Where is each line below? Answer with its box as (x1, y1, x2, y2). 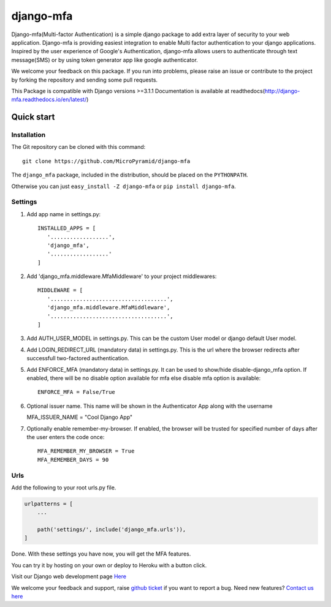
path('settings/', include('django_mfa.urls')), (37, 526, 186, 533)
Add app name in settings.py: (26, 210, 101, 217)
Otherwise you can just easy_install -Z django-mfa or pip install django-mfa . (11, 183, 236, 190)
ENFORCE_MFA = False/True (37, 389, 116, 396)
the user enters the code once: (26, 433, 105, 440)
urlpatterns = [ (24, 500, 74, 507)
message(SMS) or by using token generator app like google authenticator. (11, 56, 199, 64)
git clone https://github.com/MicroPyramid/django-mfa (22, 157, 191, 165)
